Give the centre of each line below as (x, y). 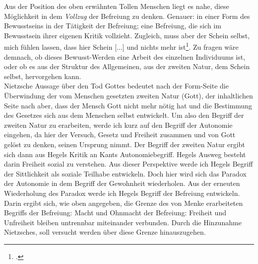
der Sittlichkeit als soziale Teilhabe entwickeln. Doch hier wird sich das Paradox (125, 173)
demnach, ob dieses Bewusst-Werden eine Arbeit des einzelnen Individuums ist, (125, 56)
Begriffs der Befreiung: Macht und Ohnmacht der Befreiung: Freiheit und (115, 213)
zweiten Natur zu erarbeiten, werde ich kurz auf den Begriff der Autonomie (118, 125)
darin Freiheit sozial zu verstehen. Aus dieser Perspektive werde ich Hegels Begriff (129, 164)
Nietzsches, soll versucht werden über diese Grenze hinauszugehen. (105, 232)
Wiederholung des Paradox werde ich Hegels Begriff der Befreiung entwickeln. (122, 193)
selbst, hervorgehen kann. (43, 76)
